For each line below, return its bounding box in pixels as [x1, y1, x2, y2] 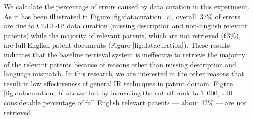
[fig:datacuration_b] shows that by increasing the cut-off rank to [4, 88, 198, 98]
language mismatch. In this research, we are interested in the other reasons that [4, 69, 244, 79]
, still [217, 88, 233, 98]
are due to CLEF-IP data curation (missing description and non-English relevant [4, 21, 248, 31]
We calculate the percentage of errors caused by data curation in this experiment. [4, 1, 250, 11]
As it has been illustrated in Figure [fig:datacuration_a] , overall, [4, 11, 198, 21]
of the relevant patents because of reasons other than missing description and [4, 59, 236, 69]
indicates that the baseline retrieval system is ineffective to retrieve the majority [4, 49, 245, 59]
